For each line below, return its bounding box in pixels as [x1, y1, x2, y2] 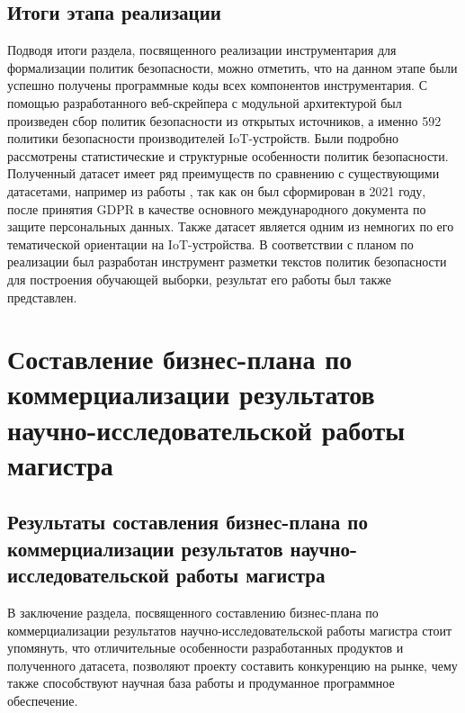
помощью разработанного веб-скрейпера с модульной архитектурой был [7, 93, 402, 112]
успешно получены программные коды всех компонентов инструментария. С [7, 76, 427, 95]
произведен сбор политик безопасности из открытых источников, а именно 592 [7, 111, 442, 130]
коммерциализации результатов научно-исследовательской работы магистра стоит [7, 620, 452, 639]
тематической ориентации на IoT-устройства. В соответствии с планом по [7, 234, 414, 253]
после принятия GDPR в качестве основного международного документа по [7, 199, 426, 218]
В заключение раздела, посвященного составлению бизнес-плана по [7, 603, 379, 622]
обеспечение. [7, 691, 78, 709]
